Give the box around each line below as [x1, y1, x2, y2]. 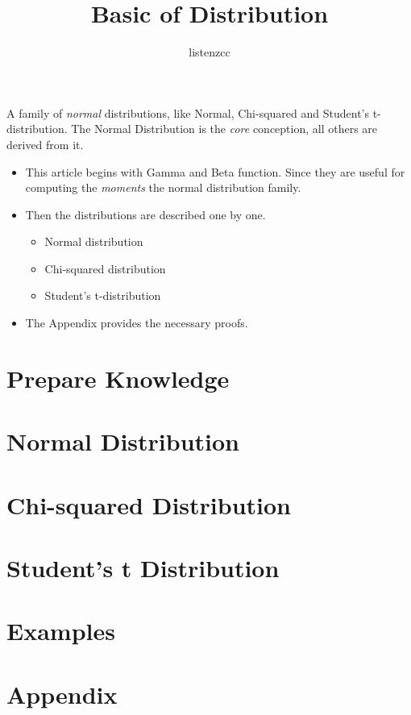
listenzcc [189, 44, 230, 60]
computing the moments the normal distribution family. [25, 179, 301, 196]
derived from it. [6, 135, 84, 152]
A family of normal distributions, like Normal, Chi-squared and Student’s [6, 104, 370, 121]
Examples [6, 614, 115, 647]
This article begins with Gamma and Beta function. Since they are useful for [25, 163, 405, 180]
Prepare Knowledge [6, 361, 230, 394]
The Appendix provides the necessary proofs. [25, 314, 248, 331]
